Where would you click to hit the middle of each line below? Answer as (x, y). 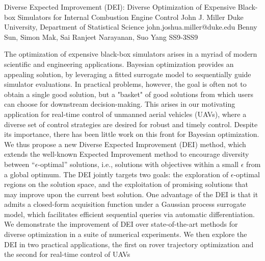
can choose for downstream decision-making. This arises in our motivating (120, 104)
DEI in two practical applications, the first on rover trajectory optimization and (129, 244)
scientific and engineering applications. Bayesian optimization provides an (119, 64)
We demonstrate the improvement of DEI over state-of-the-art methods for (121, 224)
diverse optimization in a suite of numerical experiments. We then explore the (126, 234)
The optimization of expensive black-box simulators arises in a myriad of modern (131, 54)
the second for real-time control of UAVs (67, 254)
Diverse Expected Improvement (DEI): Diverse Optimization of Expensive (120, 7)
